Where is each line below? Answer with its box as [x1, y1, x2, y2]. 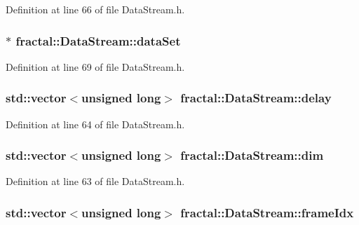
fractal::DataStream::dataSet [15, 32, 181, 49]
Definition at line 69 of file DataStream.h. [6, 59, 185, 74]
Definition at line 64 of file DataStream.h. [6, 116, 185, 131]
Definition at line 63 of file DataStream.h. [6, 174, 185, 189]
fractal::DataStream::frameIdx [180, 203, 354, 221]
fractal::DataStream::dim [180, 146, 324, 164]
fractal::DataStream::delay [180, 89, 332, 107]
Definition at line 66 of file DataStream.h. [6, 2, 185, 16]
